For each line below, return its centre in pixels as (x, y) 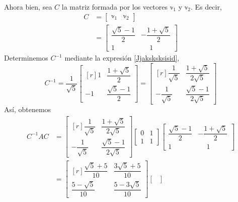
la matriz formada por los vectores (115, 6)
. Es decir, (206, 6)
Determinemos (26, 58)
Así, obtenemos (28, 109)
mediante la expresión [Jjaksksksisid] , (122, 58)
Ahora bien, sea (28, 6)
